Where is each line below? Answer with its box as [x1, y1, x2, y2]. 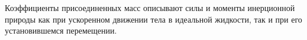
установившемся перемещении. [5, 24, 117, 37]
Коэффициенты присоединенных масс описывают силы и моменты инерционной [5, 2, 295, 13]
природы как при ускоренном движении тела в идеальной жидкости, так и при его [5, 13, 302, 25]
